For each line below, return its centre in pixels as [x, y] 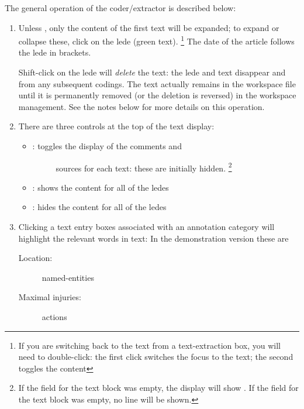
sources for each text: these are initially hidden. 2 [144, 167]
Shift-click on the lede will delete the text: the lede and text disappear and [152, 72]
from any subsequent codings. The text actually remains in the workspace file [157, 83]
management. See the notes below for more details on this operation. [141, 106]
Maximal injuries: [50, 297]
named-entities [68, 277]
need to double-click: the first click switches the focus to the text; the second [156, 357]
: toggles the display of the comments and [107, 146]
